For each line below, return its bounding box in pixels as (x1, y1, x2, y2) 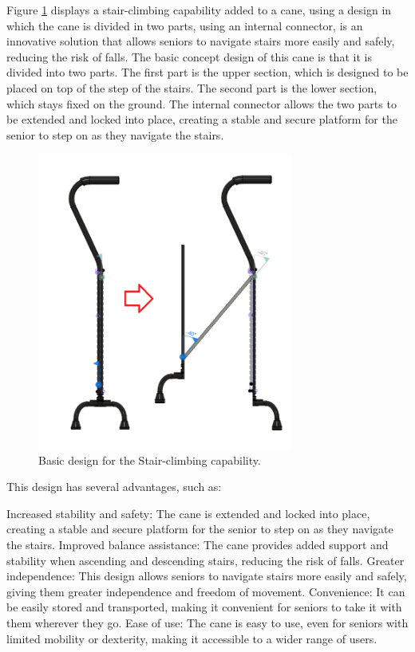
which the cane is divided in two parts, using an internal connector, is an (6, 17, 363, 33)
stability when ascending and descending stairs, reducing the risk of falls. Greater (6, 552, 405, 568)
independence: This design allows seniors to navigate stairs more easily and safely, (6, 568, 407, 584)
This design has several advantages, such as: (6, 478, 222, 495)
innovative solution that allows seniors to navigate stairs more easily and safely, (6, 33, 395, 49)
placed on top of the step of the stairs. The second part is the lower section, (6, 79, 377, 96)
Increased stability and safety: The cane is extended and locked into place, (6, 505, 370, 521)
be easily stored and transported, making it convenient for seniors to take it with (6, 599, 402, 615)
